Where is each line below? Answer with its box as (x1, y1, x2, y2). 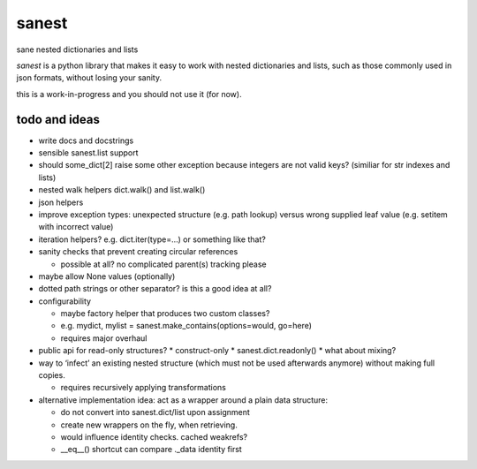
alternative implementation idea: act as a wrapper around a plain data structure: (38, 394, 329, 405)
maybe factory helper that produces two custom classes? (60, 308, 270, 319)
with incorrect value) (38, 222, 114, 232)
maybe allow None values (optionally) (38, 270, 176, 282)
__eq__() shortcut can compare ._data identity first (60, 444, 242, 455)
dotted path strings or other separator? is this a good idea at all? (38, 284, 272, 294)
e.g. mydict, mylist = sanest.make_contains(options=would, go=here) (60, 321, 313, 331)
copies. (38, 370, 65, 381)
